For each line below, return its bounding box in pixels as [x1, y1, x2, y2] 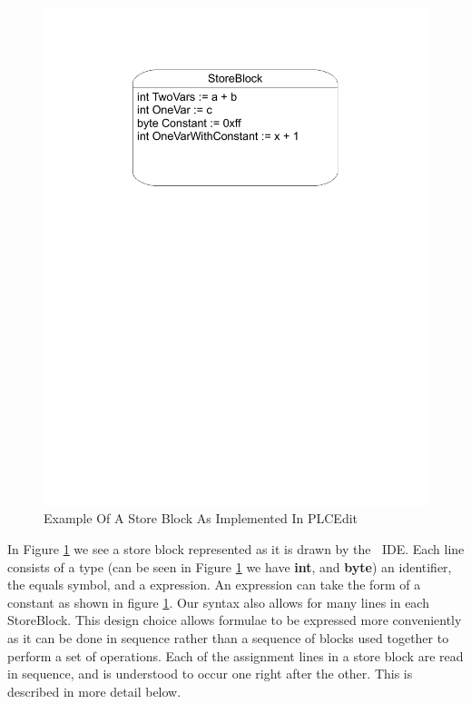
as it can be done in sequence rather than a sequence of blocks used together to [7, 629, 449, 648]
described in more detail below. [7, 681, 182, 700]
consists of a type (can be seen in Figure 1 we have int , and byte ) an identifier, [7, 557, 452, 576]
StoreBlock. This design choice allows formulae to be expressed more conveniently [7, 610, 462, 630]
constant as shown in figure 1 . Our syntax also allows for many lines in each [7, 592, 429, 611]
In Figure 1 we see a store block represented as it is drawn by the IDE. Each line [7, 540, 465, 559]
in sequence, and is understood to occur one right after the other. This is [7, 664, 413, 683]
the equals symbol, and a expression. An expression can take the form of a [7, 575, 421, 594]
